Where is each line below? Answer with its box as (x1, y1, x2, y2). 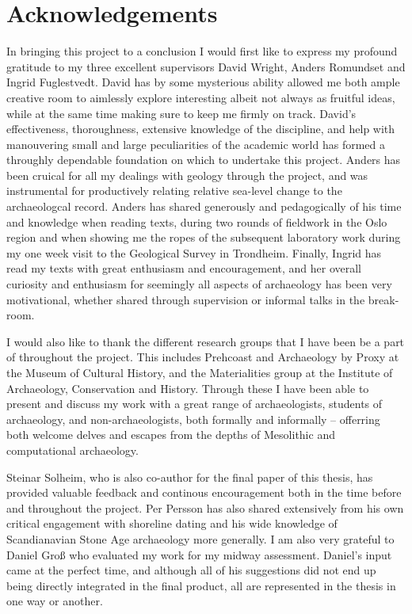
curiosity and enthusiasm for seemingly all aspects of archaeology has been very (6, 276, 392, 292)
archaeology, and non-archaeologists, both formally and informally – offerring (6, 410, 380, 427)
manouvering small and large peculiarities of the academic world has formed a (6, 135, 385, 152)
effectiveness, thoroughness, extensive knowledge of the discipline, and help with (6, 120, 395, 137)
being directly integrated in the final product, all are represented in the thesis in (6, 577, 396, 593)
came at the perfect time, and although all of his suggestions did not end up (6, 562, 376, 578)
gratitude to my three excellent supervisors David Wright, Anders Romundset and (6, 58, 406, 74)
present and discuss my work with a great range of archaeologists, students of (6, 395, 383, 412)
